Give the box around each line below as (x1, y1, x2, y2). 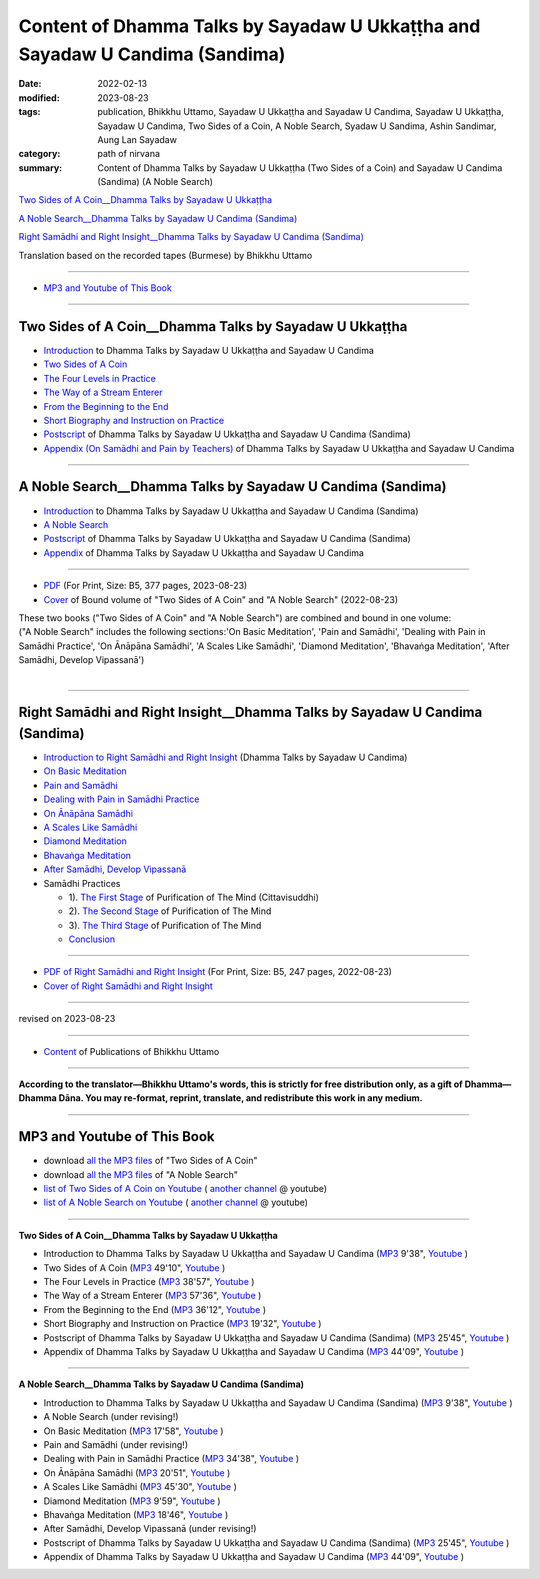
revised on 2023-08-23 (18, 1013, 116, 1025)
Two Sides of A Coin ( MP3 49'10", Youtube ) (43, 1261, 226, 1274)
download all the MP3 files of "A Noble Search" (43, 1168, 239, 1180)
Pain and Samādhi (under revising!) (43, 1438, 189, 1450)
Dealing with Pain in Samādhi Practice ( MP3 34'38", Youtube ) (43, 1453, 300, 1465)
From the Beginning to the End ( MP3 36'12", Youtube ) (43, 1303, 267, 1315)
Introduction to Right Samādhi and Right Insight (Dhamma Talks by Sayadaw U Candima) (43, 751, 408, 763)
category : (18, 148, 61, 160)
